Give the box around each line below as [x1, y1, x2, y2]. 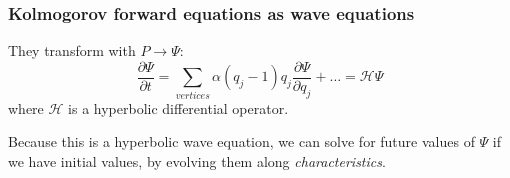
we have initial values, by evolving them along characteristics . [8, 150, 386, 171]
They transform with [8, 40, 136, 61]
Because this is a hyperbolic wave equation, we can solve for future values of [8, 131, 475, 152]
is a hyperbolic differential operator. [68, 97, 289, 118]
